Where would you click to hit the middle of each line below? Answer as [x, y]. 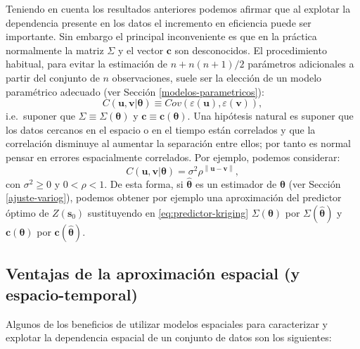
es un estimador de [236, 183]
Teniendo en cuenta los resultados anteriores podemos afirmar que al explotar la [178, 8]
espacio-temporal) [72, 294]
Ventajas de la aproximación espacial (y [153, 273]
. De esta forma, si [144, 183]
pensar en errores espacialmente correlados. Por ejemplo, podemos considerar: [173, 157]
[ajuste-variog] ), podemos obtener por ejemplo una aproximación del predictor [174, 197]
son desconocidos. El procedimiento [251, 50]
